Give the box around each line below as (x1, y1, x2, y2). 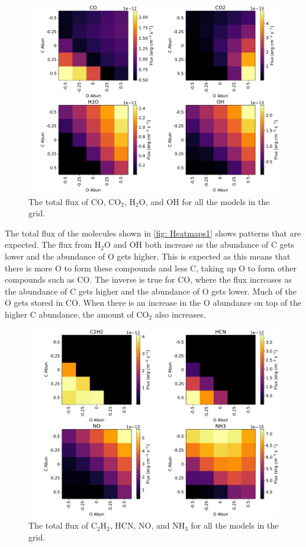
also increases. (154, 308, 206, 320)
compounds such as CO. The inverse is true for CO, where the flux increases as (5, 273, 292, 286)
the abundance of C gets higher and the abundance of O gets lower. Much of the (5, 284, 297, 297)
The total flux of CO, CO (28, 195, 121, 207)
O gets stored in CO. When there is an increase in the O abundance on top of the (5, 296, 302, 309)
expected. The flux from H (5, 238, 101, 251)
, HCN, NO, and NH (109, 519, 185, 532)
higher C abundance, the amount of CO (5, 308, 149, 320)
